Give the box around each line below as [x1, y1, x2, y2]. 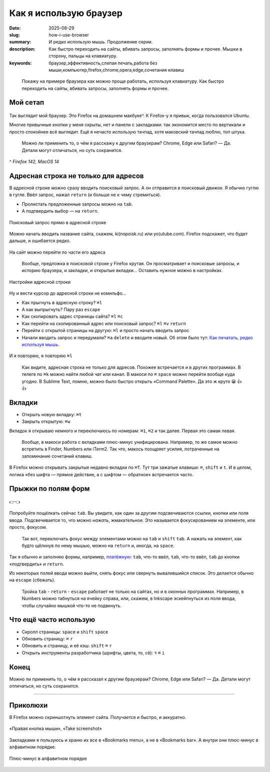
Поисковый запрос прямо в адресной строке [9, 219, 106, 225]
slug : [9, 32, 20, 38]
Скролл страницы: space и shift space [21, 628, 108, 635]
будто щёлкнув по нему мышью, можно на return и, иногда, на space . [21, 542, 175, 548]
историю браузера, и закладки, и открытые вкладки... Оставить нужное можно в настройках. [21, 268, 223, 274]
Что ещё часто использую [9, 615, 95, 624]
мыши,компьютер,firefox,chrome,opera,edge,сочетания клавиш [48, 67, 184, 73]
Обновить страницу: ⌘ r [21, 635, 73, 641]
